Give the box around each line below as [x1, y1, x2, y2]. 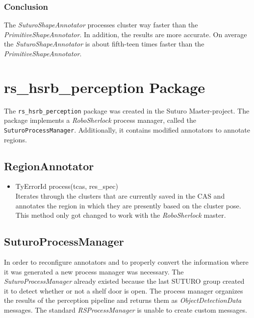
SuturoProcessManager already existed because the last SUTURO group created [4, 276, 245, 286]
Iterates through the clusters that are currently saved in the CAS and [15, 191, 225, 201]
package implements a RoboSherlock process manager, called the [4, 115, 196, 125]
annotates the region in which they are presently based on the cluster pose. [15, 200, 241, 210]
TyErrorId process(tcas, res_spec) [15, 181, 118, 191]
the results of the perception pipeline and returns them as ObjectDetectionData [4, 295, 242, 305]
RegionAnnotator [4, 158, 94, 173]
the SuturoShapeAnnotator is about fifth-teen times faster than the [4, 39, 204, 49]
